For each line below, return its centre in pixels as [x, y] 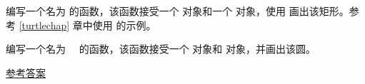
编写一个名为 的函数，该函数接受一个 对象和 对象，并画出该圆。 [161, 49]
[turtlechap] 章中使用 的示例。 [87, 25]
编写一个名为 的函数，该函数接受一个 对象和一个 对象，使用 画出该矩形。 [177, 11]
